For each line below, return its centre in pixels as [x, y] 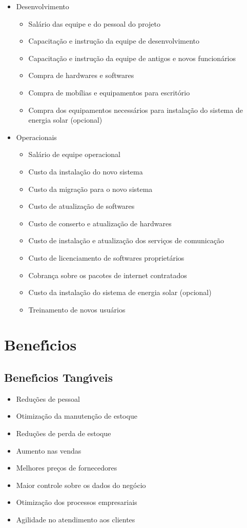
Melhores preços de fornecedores [67, 468]
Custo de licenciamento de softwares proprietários [106, 257]
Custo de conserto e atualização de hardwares [100, 223]
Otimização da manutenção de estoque [77, 416]
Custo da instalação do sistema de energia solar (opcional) [120, 292]
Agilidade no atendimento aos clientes [76, 520]
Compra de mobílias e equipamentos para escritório [109, 92]
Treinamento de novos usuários [77, 309]
